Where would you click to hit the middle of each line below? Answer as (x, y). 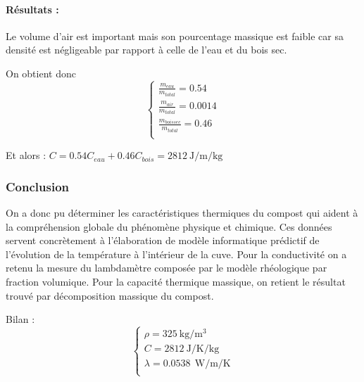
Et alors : (26, 155)
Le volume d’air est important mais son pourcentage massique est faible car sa (175, 36)
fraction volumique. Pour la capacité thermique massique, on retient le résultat (176, 282)
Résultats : (32, 9)
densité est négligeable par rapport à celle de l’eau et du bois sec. (146, 50)
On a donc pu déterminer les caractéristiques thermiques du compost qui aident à (182, 213)
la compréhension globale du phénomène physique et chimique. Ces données (169, 226)
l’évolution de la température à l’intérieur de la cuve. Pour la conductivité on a (176, 254)
